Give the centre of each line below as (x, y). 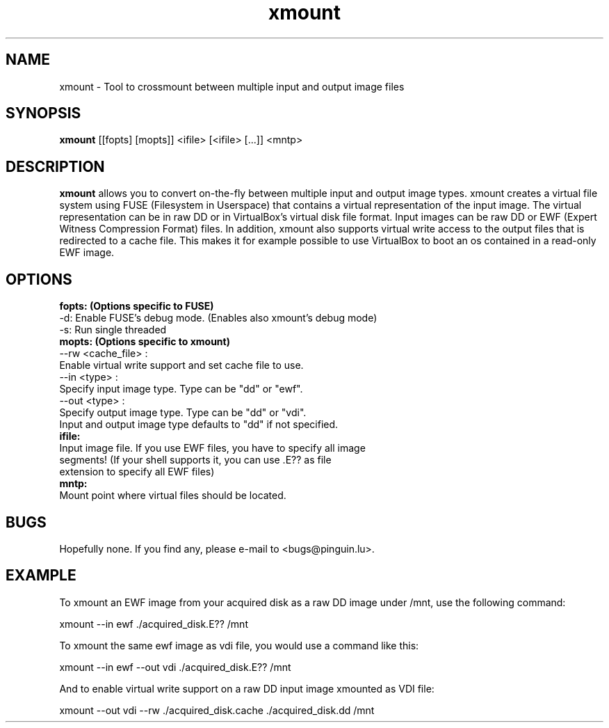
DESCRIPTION (55, 166)
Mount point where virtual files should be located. (173, 496)
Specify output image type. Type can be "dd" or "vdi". (183, 413)
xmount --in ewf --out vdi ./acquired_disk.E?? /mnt (175, 667)
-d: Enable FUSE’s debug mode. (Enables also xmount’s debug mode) (218, 318)
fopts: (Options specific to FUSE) (137, 306)
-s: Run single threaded (113, 330)
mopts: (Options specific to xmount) (145, 342)
